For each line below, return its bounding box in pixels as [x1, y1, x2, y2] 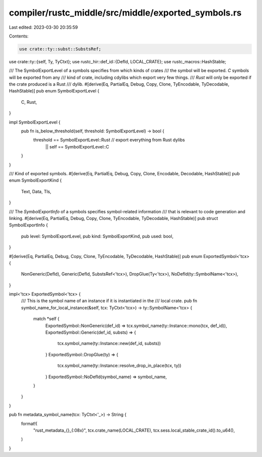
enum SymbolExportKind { [9, 178, 62, 183]
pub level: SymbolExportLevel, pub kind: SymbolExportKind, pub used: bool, [21, 233, 174, 239]
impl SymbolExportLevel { [9, 119, 61, 125]
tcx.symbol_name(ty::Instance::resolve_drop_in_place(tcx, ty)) [57, 363, 181, 368]
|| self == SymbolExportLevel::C [45, 144, 109, 149]
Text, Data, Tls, [21, 188, 51, 194]
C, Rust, [21, 99, 37, 105]
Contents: [9, 33, 29, 39]
